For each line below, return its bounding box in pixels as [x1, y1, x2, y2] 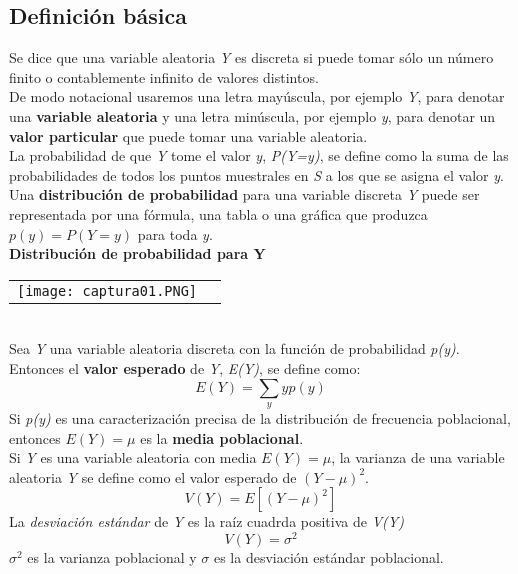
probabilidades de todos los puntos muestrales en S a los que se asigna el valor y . [9, 164, 504, 185]
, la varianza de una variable [331, 447, 505, 468]
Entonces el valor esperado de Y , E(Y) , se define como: [9, 357, 361, 378]
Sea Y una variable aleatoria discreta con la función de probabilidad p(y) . [9, 338, 460, 359]
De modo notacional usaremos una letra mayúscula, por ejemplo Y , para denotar [9, 86, 505, 107]
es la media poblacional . [140, 427, 304, 448]
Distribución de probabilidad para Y [9, 243, 266, 264]
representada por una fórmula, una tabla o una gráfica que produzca [9, 203, 428, 224]
